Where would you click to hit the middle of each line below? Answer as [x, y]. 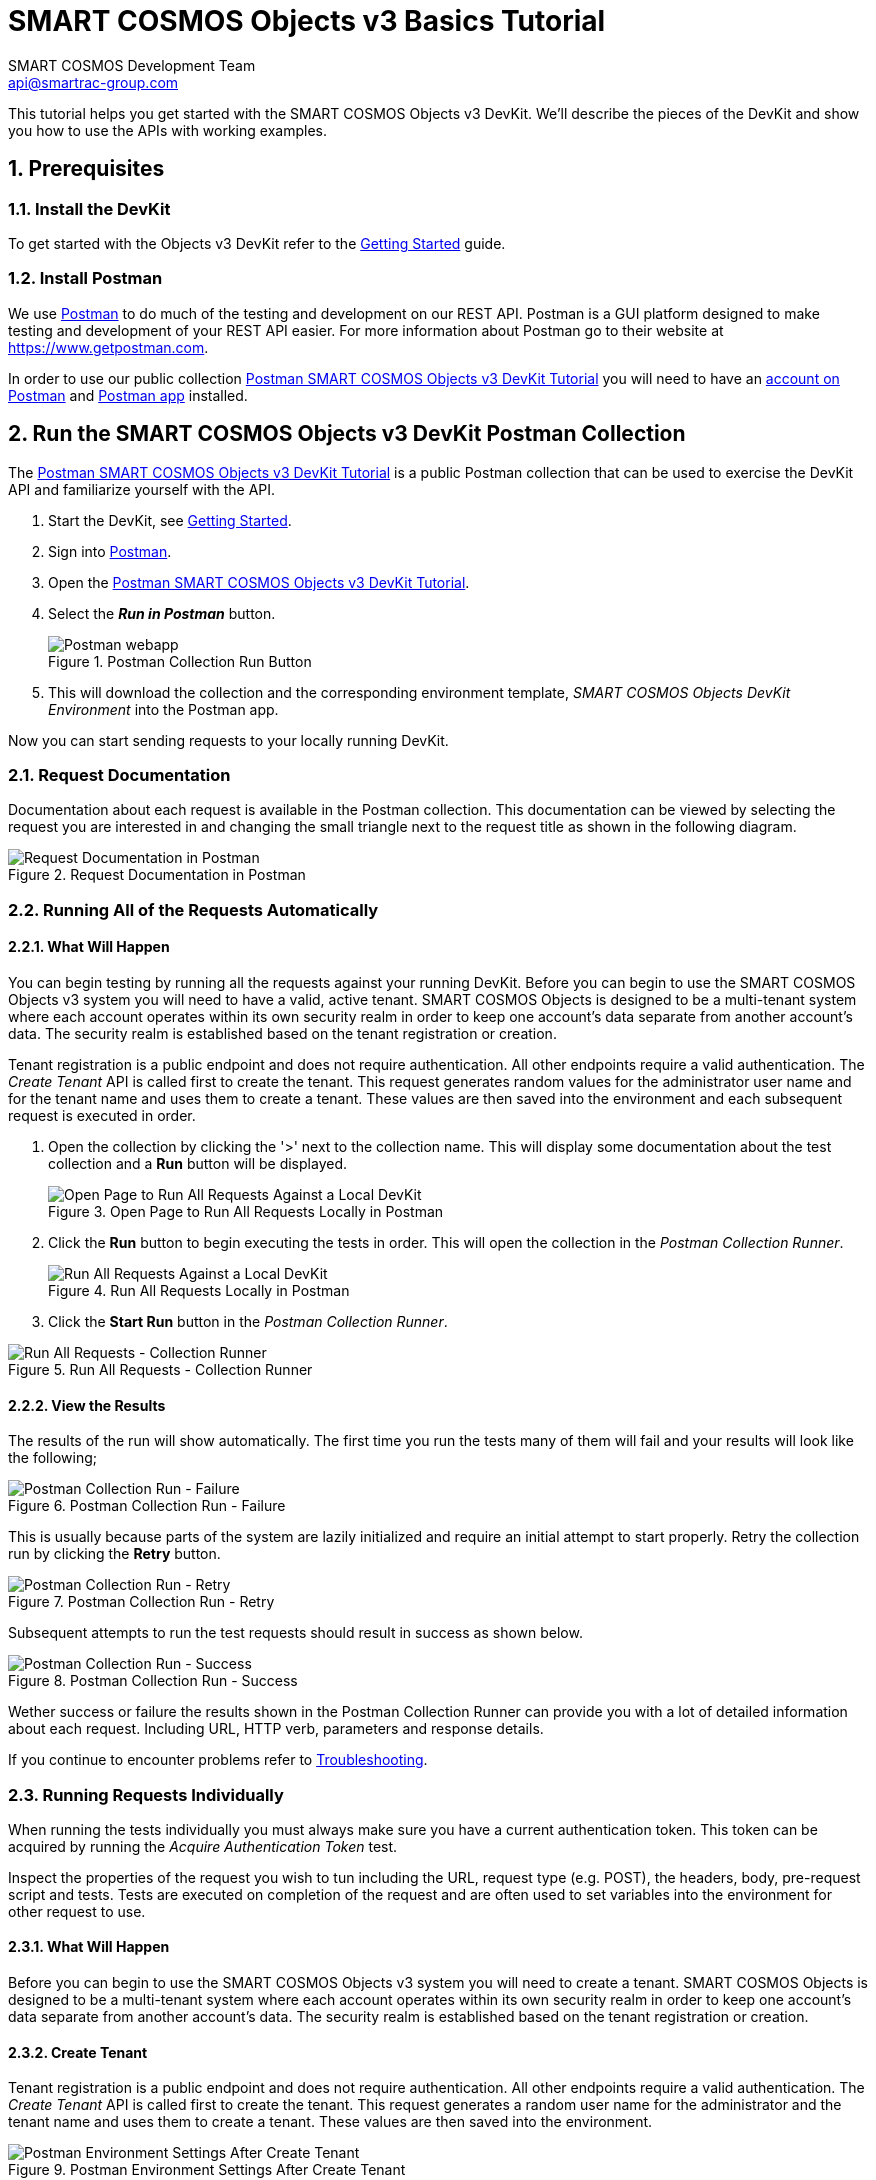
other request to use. [77, 1911]
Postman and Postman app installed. [128, 395]
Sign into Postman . [110, 551]
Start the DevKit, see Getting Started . [170, 520]
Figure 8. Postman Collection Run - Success [153, 1681]
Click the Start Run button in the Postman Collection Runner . [248, 1321]
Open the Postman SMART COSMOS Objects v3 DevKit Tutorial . [259, 582]
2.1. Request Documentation [119, 774]
